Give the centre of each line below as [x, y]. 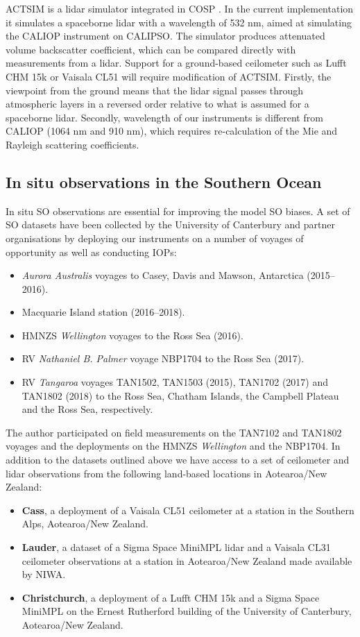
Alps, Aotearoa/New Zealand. [85, 524]
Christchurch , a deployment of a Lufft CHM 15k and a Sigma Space [171, 597]
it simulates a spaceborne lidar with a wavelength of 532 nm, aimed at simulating [179, 22]
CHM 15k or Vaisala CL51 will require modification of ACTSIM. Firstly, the [169, 76]
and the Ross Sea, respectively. [87, 409]
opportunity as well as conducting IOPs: [91, 252]
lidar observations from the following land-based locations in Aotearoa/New [166, 473]
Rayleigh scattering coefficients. [72, 144]
